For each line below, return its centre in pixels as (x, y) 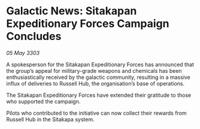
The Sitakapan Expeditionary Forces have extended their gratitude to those (99, 95)
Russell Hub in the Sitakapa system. (50, 119)
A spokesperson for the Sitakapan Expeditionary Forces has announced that (100, 64)
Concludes (34, 36)
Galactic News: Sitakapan (72, 11)
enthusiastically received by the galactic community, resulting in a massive (98, 77)
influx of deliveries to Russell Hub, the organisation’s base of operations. (96, 83)
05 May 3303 (23, 53)
